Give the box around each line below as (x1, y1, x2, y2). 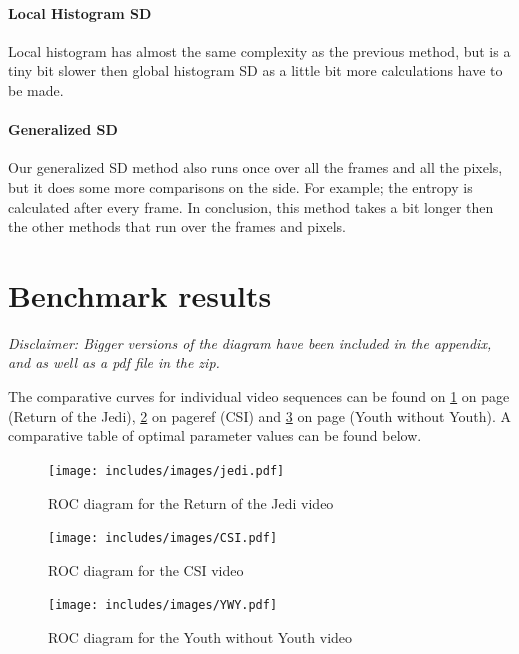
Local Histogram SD (8, 2, 152, 23)
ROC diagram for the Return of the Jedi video (48, 492, 334, 513)
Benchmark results (8, 274, 272, 315)
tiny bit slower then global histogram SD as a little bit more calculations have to (8, 60, 503, 81)
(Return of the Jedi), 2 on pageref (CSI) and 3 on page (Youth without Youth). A (8, 405, 511, 426)
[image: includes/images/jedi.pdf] (48, 463, 285, 478)
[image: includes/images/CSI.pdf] (48, 531, 278, 546)
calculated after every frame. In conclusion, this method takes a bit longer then (8, 196, 494, 217)
